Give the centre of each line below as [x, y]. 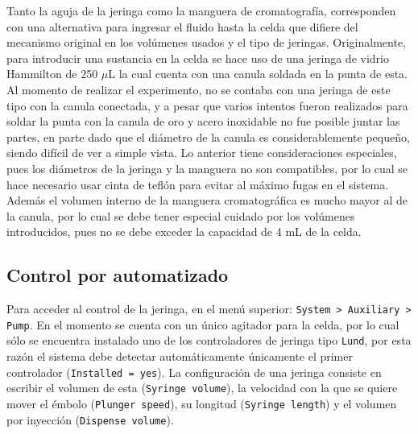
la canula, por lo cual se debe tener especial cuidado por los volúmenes [181, 215]
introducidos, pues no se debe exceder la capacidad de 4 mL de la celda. [184, 231]
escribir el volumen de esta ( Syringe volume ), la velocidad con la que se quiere [202, 388]
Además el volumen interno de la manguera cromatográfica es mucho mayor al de [207, 200]
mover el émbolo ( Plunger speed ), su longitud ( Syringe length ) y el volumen [202, 403]
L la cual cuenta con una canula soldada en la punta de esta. [258, 74]
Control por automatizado [118, 275]
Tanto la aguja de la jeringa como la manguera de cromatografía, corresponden [201, 10]
